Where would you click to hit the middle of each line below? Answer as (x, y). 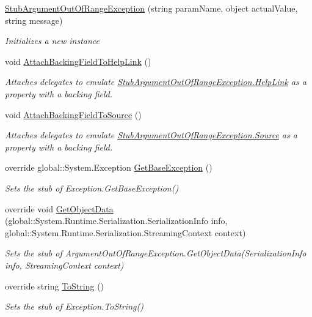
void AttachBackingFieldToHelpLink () (78, 61)
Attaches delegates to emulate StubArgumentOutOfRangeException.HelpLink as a (156, 82)
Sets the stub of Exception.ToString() (74, 306)
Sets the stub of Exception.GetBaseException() (92, 188)
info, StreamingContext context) (64, 265)
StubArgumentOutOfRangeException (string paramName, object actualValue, (151, 8)
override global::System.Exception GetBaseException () (109, 167)
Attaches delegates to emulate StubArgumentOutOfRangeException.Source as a (151, 135)
